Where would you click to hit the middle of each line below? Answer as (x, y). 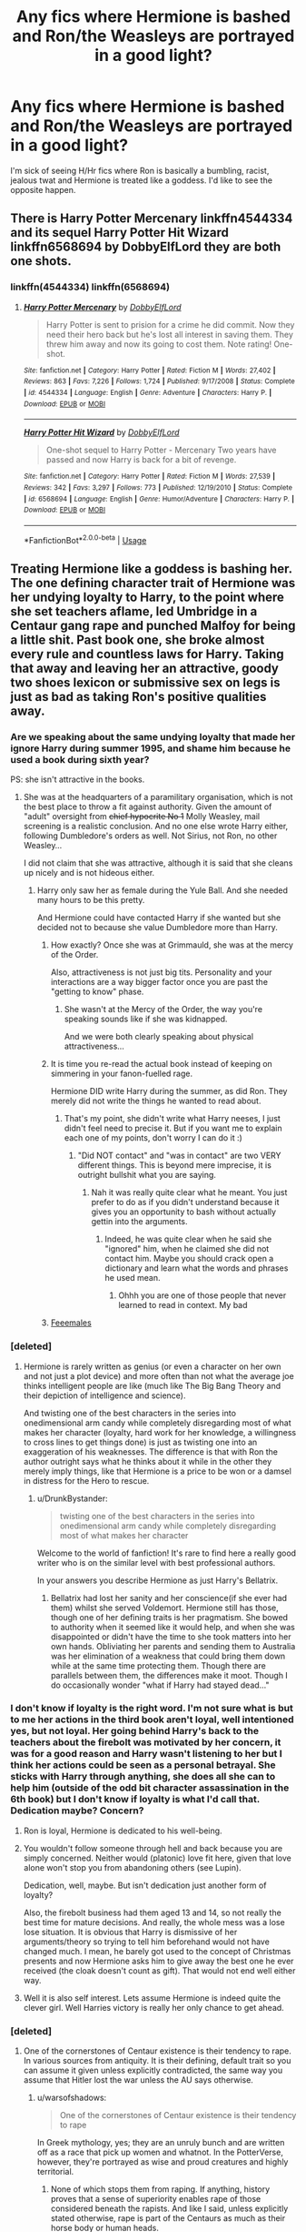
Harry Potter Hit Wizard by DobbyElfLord (101, 432)
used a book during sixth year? (80, 759)
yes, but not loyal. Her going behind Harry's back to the (135, 1731)
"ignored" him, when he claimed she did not (187, 1249)
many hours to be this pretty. (91, 900)
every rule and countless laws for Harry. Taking (147, 654)
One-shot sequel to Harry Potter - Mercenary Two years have (161, 450)
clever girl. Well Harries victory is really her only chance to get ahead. (153, 2007)
